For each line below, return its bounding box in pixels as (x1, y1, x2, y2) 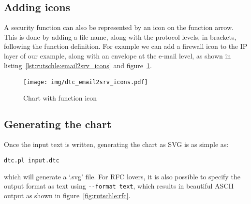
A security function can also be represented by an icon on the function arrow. (4, 22, 234, 32)
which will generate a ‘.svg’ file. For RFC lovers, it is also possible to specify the (4, 171, 240, 181)
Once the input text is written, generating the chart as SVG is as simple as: (4, 139, 229, 149)
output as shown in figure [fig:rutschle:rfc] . (4, 190, 131, 201)
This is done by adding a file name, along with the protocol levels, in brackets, (4, 31, 236, 42)
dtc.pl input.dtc (4, 157, 59, 164)
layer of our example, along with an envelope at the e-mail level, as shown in (4, 50, 231, 60)
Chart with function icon (23, 92, 97, 102)
